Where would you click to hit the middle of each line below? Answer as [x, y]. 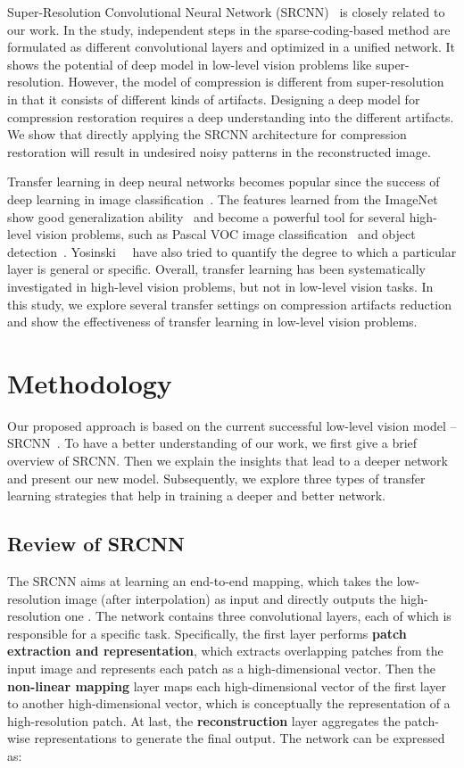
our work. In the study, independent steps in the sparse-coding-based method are [229, 29]
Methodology [90, 382]
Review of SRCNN [96, 544]
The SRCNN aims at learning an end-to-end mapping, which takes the [200, 580]
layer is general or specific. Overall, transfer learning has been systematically [216, 269]
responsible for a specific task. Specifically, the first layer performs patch [207, 633]
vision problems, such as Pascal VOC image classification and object [225, 234]
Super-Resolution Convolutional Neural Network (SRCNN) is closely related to [226, 12]
